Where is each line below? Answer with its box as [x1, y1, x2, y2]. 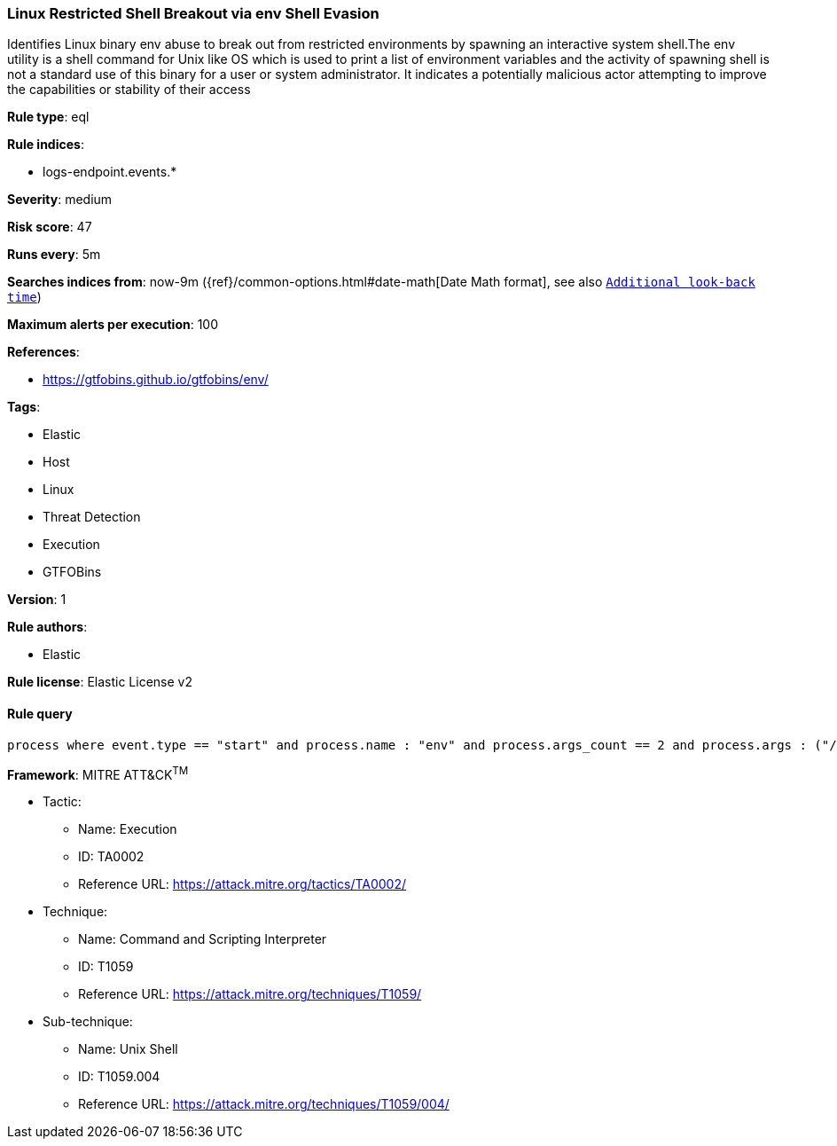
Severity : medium [7, 192, 113, 208]
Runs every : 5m [7, 247, 101, 263]
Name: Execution [78, 821, 177, 837]
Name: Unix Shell [78, 1041, 178, 1057]
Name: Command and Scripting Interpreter [78, 931, 327, 947]
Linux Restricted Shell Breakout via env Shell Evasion [7, 4, 379, 22]
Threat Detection [43, 509, 141, 525]
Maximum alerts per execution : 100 [7, 317, 219, 333]
